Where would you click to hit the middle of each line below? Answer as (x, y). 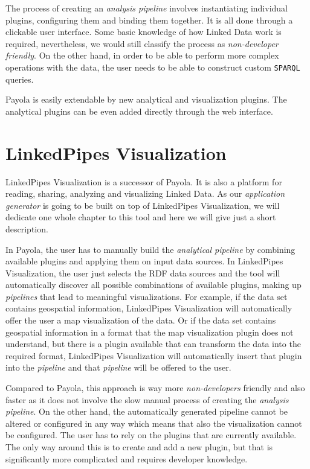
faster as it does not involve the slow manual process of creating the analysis (147, 399)
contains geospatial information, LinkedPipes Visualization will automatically (149, 308)
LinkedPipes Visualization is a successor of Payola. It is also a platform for (144, 181)
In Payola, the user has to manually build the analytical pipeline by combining (150, 249)
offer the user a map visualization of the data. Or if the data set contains (141, 320)
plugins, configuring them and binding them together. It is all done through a (149, 20)
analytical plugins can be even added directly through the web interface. (139, 111)
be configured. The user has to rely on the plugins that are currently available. (151, 435)
